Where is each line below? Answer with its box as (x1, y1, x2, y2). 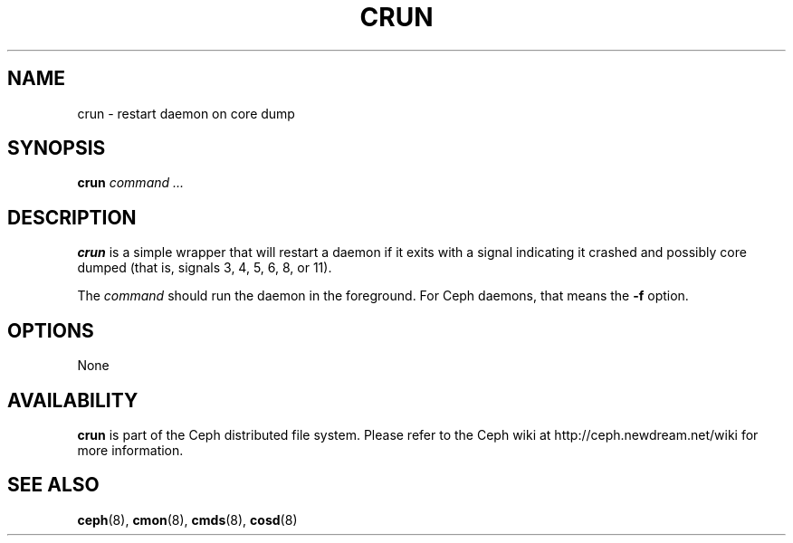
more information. (77, 442, 184, 458)
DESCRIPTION (7, 205, 137, 229)
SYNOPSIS (7, 137, 106, 160)
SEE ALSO (7, 473, 100, 497)
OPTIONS (7, 319, 94, 342)
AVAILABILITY (7, 388, 139, 412)
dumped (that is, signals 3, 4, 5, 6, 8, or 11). (77, 260, 332, 276)
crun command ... (77, 175, 185, 191)
